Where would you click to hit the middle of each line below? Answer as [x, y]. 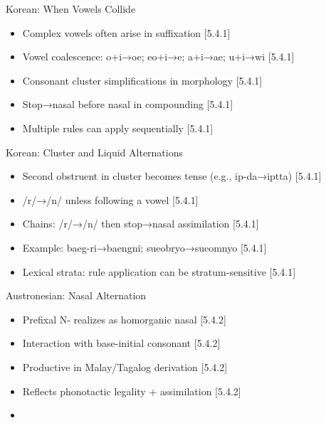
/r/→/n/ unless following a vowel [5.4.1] [110, 199]
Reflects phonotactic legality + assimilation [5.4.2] [132, 391]
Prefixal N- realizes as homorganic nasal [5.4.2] [124, 319]
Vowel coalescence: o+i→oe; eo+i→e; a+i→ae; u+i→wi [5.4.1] [158, 57]
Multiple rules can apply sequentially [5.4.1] [118, 128]
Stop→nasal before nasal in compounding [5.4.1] [128, 104]
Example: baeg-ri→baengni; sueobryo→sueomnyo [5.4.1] [144, 247]
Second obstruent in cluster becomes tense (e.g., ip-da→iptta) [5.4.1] [172, 176]
